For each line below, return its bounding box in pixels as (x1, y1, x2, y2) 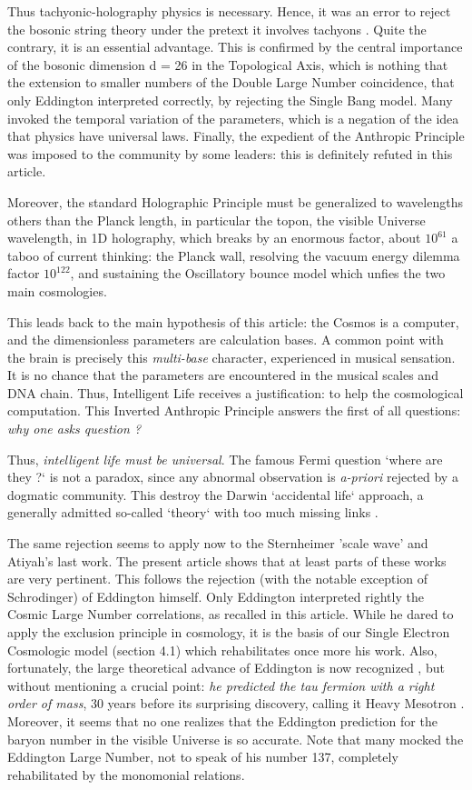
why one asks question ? (7, 419, 142, 438)
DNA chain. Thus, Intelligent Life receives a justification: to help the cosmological (7, 383, 464, 402)
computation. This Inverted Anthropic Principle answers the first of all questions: (7, 401, 461, 420)
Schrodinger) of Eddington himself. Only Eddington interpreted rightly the (7, 586, 424, 605)
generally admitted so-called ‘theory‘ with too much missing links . (7, 503, 379, 522)
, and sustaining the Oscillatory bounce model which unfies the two (70, 264, 446, 283)
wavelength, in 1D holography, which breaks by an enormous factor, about (7, 228, 421, 247)
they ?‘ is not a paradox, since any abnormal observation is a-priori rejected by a (7, 467, 458, 486)
